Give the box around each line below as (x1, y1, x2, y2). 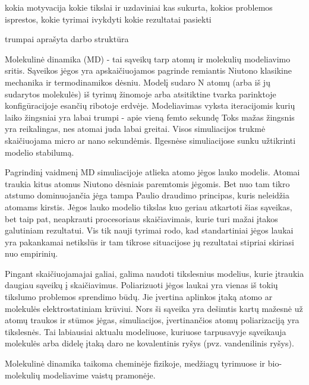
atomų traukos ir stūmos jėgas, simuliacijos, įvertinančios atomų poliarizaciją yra (5, 314, 299, 326)
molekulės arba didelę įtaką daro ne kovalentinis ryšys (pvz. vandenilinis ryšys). (5, 337, 294, 349)
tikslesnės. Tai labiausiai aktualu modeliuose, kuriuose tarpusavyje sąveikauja (5, 325, 286, 337)
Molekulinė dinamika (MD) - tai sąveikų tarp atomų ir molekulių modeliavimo (5, 52, 291, 65)
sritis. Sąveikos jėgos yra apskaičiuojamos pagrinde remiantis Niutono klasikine (5, 64, 292, 77)
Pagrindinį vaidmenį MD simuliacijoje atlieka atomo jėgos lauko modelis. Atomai (5, 166, 300, 178)
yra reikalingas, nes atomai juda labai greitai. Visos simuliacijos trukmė (5, 122, 266, 135)
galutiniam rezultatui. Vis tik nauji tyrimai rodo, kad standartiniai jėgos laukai (5, 224, 294, 236)
